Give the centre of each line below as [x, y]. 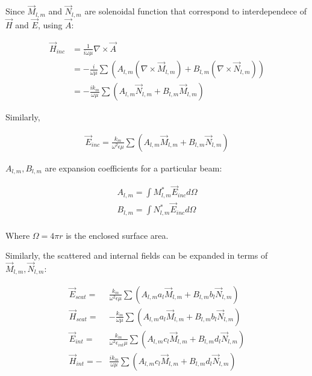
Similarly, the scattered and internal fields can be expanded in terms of [137, 255]
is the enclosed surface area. [117, 235]
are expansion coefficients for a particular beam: [133, 168]
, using [50, 24]
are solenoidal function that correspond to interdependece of [195, 11]
